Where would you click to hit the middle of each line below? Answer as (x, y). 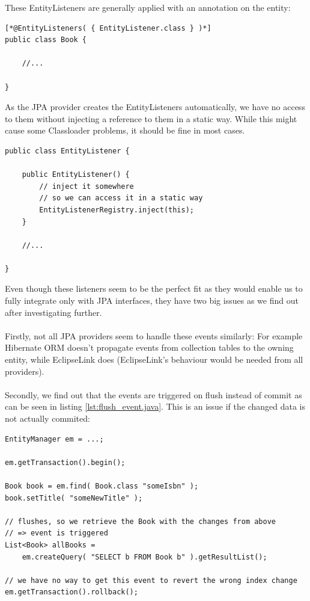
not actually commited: (47, 418)
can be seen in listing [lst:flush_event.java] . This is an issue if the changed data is (155, 406)
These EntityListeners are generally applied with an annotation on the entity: (148, 7)
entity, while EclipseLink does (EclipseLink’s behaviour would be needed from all (154, 359)
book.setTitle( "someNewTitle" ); (74, 498)
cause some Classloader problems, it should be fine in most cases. (125, 130)
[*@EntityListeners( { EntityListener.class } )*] (108, 28)
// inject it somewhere (87, 186)
